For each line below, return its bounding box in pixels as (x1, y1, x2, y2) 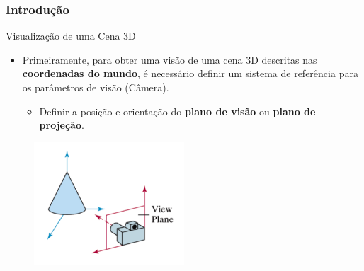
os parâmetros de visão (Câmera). (22, 80, 169, 94)
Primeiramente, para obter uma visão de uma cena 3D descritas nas (22, 52, 317, 67)
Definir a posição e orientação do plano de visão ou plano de (39, 103, 316, 118)
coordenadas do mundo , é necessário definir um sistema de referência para (22, 66, 358, 81)
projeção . (39, 117, 84, 132)
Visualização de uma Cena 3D (6, 28, 136, 43)
